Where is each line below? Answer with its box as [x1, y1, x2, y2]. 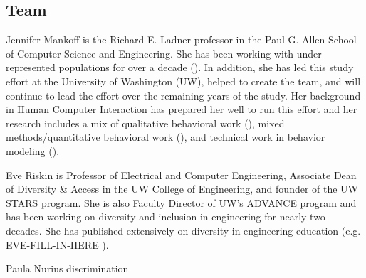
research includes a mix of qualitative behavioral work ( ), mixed [6, 115, 285, 130]
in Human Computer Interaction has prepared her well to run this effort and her [6, 102, 357, 117]
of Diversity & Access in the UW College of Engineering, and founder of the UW [6, 181, 359, 196]
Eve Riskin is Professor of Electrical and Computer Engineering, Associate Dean [6, 167, 357, 182]
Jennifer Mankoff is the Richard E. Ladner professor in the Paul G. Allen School [6, 32, 357, 47]
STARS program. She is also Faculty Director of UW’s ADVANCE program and [6, 195, 357, 210]
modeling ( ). [6, 143, 60, 158]
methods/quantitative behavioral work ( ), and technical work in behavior [6, 129, 325, 144]
